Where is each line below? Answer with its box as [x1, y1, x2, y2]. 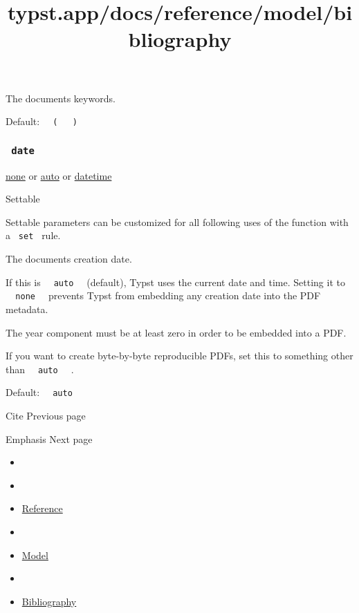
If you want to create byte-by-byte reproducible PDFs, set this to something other [6, 348, 353, 363]
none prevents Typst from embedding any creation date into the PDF [15, 288, 321, 303]
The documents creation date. [6, 252, 132, 266]
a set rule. [6, 228, 61, 243]
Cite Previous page [6, 408, 86, 423]
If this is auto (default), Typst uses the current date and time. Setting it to [6, 274, 345, 289]
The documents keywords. [6, 91, 116, 105]
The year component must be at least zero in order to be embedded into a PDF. [6, 325, 347, 339]
